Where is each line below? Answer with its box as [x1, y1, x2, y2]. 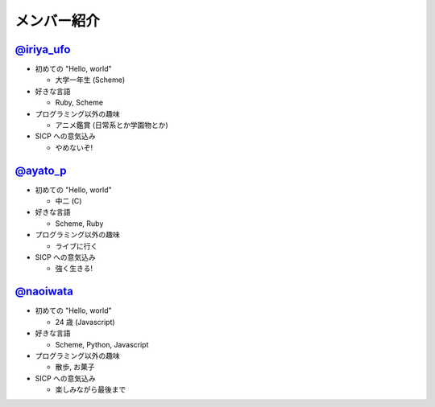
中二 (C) [55, 196, 82, 206]
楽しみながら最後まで [55, 384, 126, 394]
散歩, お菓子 [55, 362, 95, 372]
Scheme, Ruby [55, 218, 104, 228]
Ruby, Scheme [55, 97, 104, 108]
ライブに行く [55, 241, 98, 251]
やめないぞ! [55, 142, 93, 152]
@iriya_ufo [14, 43, 71, 56]
